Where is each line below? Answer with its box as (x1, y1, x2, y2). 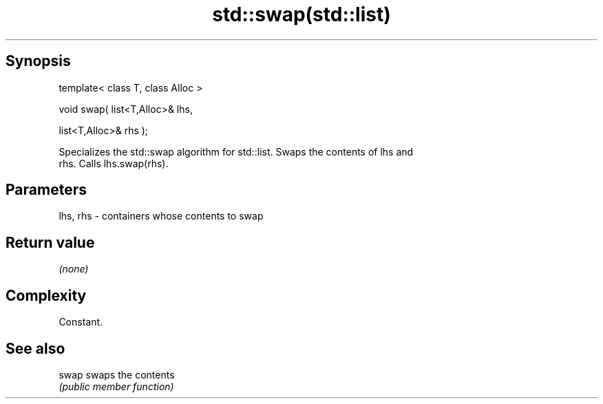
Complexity (6, 286, 87, 304)
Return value (6, 233, 95, 251)
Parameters (6, 181, 87, 199)
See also (6, 339, 65, 357)
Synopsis (6, 52, 71, 70)
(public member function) (59, 380, 174, 392)
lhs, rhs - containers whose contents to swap (59, 210, 264, 222)
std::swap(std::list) (212, 3, 391, 26)
